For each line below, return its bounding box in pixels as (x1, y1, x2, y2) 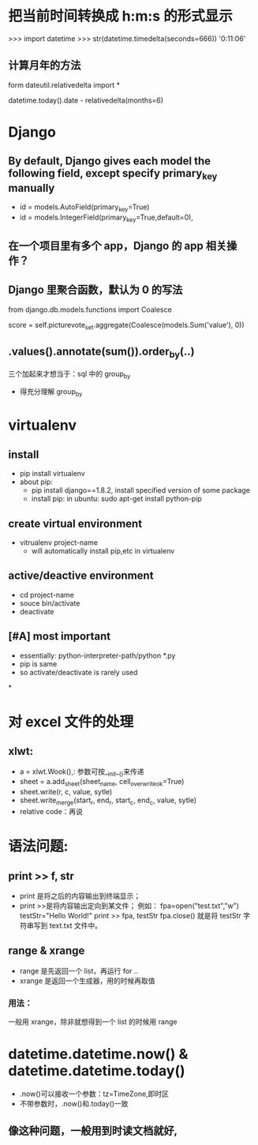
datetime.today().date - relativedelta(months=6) (8, 96, 164, 105)
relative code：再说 (19, 806, 84, 816)
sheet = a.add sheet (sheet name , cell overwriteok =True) (19, 777, 185, 788)
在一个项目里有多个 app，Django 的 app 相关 (8, 238, 227, 253)
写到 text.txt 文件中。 (33, 921, 103, 930)
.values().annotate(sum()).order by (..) (8, 344, 195, 360)
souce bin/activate (19, 598, 80, 608)
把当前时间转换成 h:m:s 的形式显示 (8, 7, 233, 25)
